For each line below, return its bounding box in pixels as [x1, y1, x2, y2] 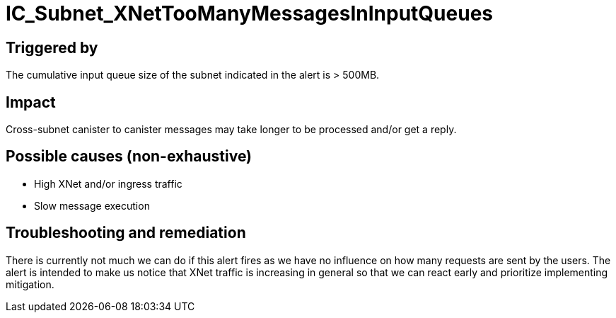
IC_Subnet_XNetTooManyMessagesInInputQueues [6, 1, 493, 25]
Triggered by [6, 38, 98, 57]
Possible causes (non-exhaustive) [6, 147, 252, 166]
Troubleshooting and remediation [6, 224, 246, 242]
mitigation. [6, 278, 54, 290]
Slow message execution [34, 199, 150, 212]
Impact [6, 93, 56, 111]
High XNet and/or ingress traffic [34, 177, 182, 190]
